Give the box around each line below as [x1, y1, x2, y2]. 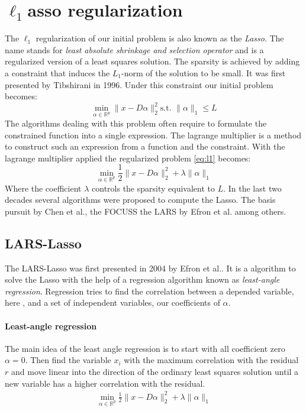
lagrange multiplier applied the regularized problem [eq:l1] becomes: [5, 151, 251, 164]
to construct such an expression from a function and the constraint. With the [5, 140, 285, 153]
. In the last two [223, 182, 282, 194]
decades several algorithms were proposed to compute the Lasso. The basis [5, 193, 276, 206]
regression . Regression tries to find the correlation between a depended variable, [5, 284, 294, 297]
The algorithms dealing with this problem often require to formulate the [5, 116, 267, 129]
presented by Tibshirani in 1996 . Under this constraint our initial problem [5, 78, 273, 90]
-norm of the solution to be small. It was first [121, 66, 286, 79]
